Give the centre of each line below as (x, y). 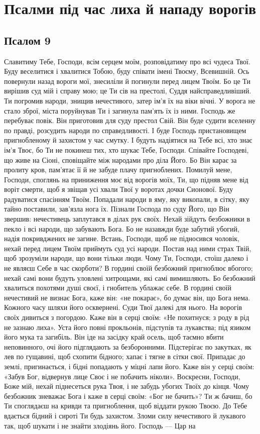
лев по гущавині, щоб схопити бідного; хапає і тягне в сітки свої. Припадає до (125, 356)
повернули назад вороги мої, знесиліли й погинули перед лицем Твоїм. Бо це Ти (127, 81)
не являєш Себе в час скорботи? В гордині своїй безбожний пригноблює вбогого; (128, 268)
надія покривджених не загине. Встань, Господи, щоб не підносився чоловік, (122, 238)
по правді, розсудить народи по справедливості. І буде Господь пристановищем (125, 130)
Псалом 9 (27, 40)
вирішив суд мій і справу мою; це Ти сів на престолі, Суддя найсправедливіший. (128, 91)
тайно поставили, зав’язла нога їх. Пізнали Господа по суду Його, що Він (117, 209)
